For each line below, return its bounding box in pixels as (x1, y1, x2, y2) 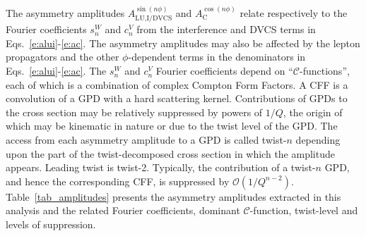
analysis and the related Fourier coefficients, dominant (6, 203, 240, 218)
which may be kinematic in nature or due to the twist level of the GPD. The (6, 118, 338, 133)
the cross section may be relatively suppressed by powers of (6, 104, 263, 119)
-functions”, (300, 63, 350, 78)
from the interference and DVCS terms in (136, 22, 316, 37)
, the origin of (283, 104, 343, 119)
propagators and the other (6, 49, 119, 64)
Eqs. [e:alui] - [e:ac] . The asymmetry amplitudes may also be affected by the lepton (6, 35, 360, 50)
